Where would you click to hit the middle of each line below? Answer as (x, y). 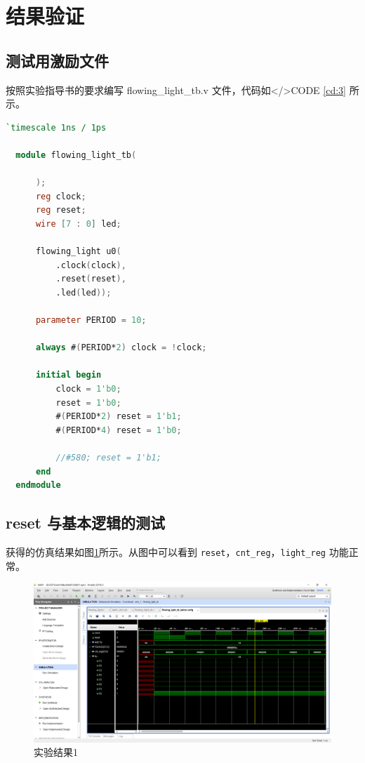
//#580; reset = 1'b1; (108, 458)
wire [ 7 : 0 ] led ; (78, 224)
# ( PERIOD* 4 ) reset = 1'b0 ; (119, 430)
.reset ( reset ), (91, 279)
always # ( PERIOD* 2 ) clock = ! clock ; (121, 348)
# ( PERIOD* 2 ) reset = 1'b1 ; (119, 417)
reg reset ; (61, 210)
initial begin (68, 375)
